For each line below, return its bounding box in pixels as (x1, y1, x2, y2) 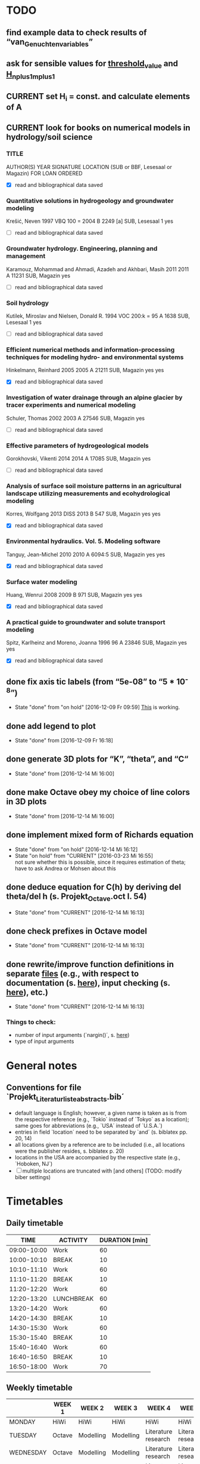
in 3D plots (6, 797, 47, 807)
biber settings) (14, 1173, 51, 1180)
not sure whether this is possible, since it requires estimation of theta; (14, 858, 186, 865)
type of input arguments (14, 1038, 74, 1045)
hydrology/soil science (6, 132, 93, 142)
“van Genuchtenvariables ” (6, 36, 93, 48)
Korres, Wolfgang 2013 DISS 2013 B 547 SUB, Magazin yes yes (6, 510, 161, 517)
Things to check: (6, 1018, 56, 1026)
